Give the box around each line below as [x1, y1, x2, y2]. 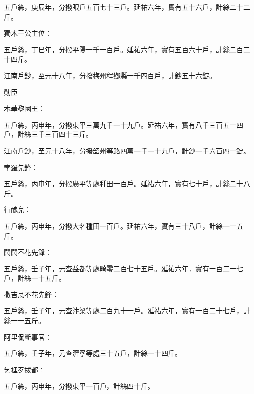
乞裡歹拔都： [4, 364, 45, 374]
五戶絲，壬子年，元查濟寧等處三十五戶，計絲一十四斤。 [4, 348, 182, 358]
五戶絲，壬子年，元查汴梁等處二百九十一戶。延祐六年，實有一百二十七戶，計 [4, 306, 250, 316]
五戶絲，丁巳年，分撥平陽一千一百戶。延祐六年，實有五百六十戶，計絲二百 [4, 44, 243, 54]
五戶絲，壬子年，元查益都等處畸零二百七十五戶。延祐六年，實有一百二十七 [4, 263, 243, 273]
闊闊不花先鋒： [4, 247, 52, 257]
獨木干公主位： [4, 28, 52, 38]
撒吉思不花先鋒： [4, 289, 59, 299]
